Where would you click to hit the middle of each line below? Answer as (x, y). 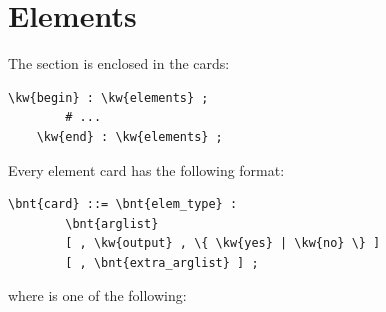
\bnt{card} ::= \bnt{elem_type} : (123, 204)
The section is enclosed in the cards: (119, 63)
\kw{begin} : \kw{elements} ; (108, 97)
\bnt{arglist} (112, 223)
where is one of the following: (97, 295)
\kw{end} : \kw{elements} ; (129, 136)
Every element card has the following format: (146, 169)
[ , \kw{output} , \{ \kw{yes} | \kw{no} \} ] (223, 243)
